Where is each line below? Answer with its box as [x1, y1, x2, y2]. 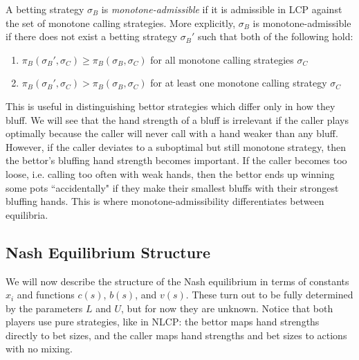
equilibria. [6, 207, 48, 222]
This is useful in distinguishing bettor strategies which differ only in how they [6, 98, 335, 113]
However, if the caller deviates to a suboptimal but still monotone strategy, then [6, 139, 346, 154]
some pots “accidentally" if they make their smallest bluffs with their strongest [6, 180, 339, 195]
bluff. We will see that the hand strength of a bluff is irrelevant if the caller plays [6, 112, 349, 127]
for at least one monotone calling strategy [150, 75, 327, 90]
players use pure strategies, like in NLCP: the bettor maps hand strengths [6, 314, 320, 329]
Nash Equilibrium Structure [6, 241, 211, 262]
